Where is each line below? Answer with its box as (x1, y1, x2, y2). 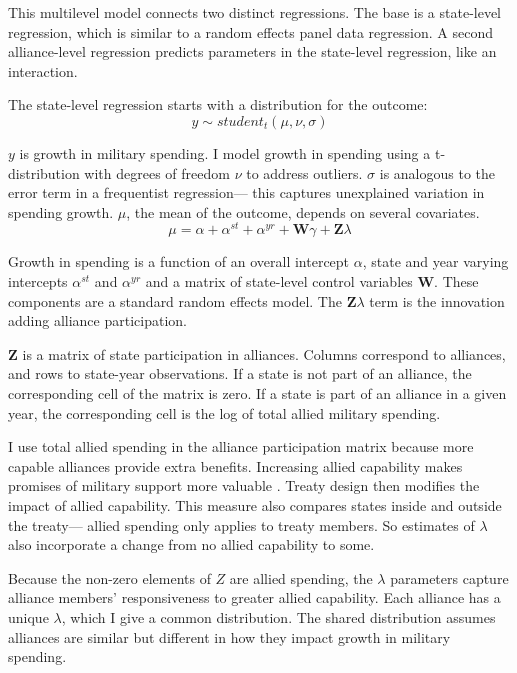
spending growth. (8, 201, 114, 222)
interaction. (8, 60, 78, 81)
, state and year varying (362, 251, 509, 272)
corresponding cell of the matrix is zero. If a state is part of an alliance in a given (8, 382, 507, 403)
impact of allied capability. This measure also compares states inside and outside (8, 494, 502, 515)
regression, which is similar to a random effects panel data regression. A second (8, 21, 493, 42)
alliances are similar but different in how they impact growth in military (8, 626, 451, 647)
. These (434, 271, 479, 292)
